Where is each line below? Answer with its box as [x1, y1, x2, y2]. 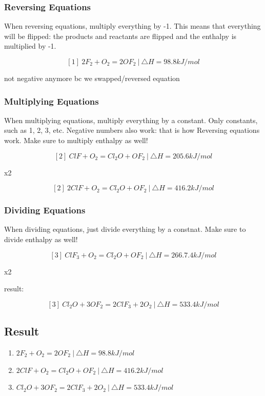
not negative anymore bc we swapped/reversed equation [4, 73, 180, 83]
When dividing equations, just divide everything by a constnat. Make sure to [4, 224, 246, 234]
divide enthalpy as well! [4, 234, 78, 244]
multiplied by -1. [4, 41, 56, 51]
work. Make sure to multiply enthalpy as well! [4, 135, 148, 145]
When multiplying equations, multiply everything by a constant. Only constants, [4, 114, 258, 125]
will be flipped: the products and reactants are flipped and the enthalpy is [4, 30, 237, 41]
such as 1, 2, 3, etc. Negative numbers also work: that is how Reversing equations [4, 125, 260, 135]
